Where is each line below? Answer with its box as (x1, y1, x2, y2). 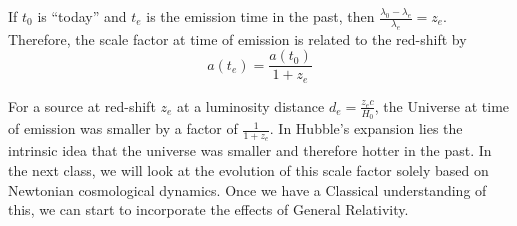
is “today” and (37, 6, 127, 26)
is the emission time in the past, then (146, 6, 375, 26)
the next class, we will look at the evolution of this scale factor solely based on (8, 159, 489, 180)
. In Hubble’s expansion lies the (269, 118, 463, 139)
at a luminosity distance (177, 95, 325, 116)
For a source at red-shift (8, 95, 156, 116)
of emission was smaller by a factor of (8, 118, 238, 139)
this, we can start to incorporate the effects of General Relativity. (8, 199, 409, 220)
